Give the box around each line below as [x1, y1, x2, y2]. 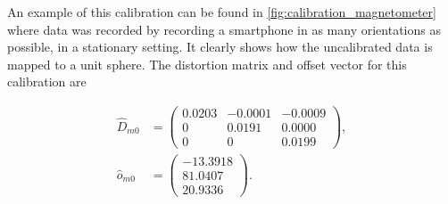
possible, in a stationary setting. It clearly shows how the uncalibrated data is [7, 37, 433, 56]
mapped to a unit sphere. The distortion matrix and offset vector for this [7, 54, 407, 73]
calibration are [7, 72, 87, 91]
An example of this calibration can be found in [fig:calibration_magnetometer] [7, 3, 436, 20]
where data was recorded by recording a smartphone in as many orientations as [7, 20, 441, 38]
